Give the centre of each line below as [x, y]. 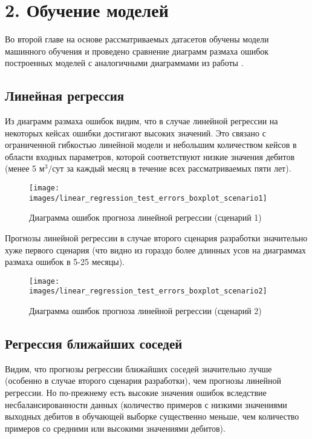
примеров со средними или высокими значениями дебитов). [115, 428]
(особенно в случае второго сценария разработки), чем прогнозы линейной [143, 380]
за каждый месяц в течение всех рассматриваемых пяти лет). [179, 168]
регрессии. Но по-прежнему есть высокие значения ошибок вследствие [136, 393]
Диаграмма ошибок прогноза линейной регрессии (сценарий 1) [145, 217]
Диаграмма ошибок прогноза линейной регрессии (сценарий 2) [145, 311]
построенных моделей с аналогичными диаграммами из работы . [124, 63]
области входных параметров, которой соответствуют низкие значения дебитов [150, 156]
